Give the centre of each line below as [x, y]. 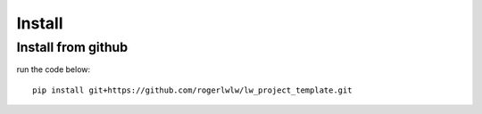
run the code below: [54, 69]
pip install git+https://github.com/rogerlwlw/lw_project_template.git [192, 90]
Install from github [72, 47]
